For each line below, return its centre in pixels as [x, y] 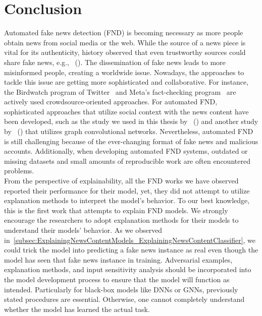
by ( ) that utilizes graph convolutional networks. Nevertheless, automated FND [129, 131]
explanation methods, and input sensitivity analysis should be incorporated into [128, 269]
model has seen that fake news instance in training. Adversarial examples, [118, 259]
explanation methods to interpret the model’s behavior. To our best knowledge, [127, 200]
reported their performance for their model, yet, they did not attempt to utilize [127, 190]
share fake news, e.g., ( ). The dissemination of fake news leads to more [115, 62]
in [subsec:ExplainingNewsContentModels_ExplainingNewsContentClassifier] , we [130, 240]
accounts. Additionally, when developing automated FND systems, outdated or [126, 151]
